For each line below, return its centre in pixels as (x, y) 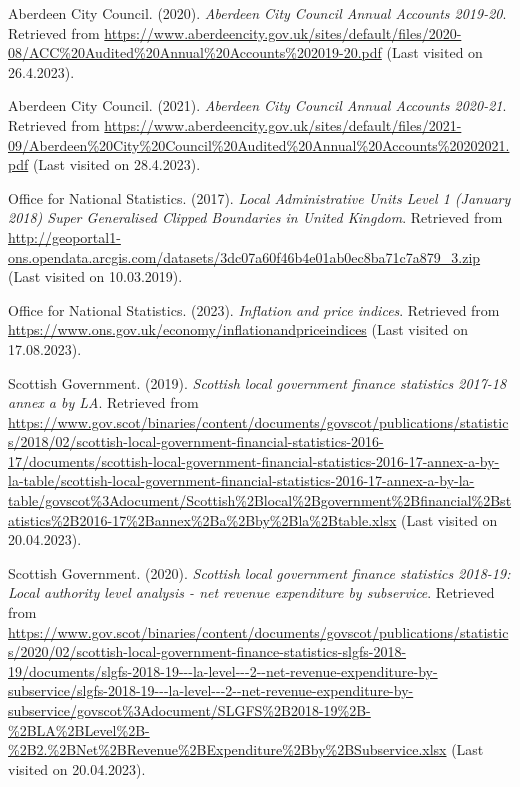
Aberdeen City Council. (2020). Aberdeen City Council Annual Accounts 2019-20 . (257, 13)
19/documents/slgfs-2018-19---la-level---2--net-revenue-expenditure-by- (223, 670)
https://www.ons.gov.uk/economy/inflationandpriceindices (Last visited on (238, 329)
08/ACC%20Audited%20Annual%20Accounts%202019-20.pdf (195, 52)
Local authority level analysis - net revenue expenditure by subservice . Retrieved (251, 592)
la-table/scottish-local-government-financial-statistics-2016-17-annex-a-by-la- (241, 480)
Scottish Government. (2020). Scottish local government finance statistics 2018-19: (259, 572)
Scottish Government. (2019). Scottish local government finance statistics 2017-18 (257, 382)
